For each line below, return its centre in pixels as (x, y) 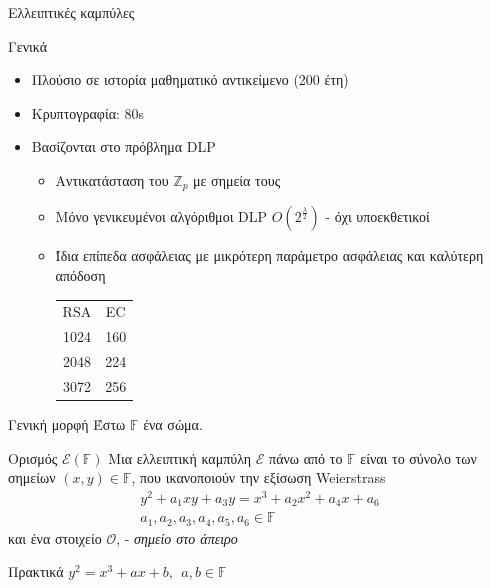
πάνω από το (306, 457)
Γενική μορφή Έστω (67, 423)
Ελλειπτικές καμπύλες (71, 12)
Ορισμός (33, 457)
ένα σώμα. (173, 423)
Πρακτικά (36, 571)
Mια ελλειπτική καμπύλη (180, 457)
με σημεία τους (237, 179)
